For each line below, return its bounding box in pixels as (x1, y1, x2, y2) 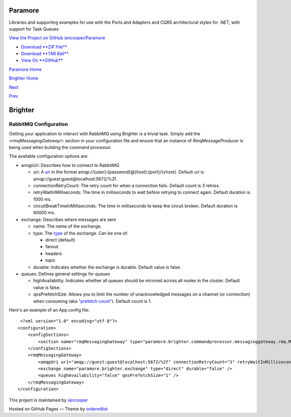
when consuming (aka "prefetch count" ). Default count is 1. (33, 298, 152, 304)
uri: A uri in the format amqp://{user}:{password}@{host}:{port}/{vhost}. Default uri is (33, 169, 204, 175)
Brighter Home (9, 75, 38, 81)
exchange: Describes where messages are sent (21, 217, 116, 222)
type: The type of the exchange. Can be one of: (33, 230, 129, 236)
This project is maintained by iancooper (9, 397, 88, 403)
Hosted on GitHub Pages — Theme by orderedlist (9, 406, 108, 412)
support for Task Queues (9, 26, 59, 32)
